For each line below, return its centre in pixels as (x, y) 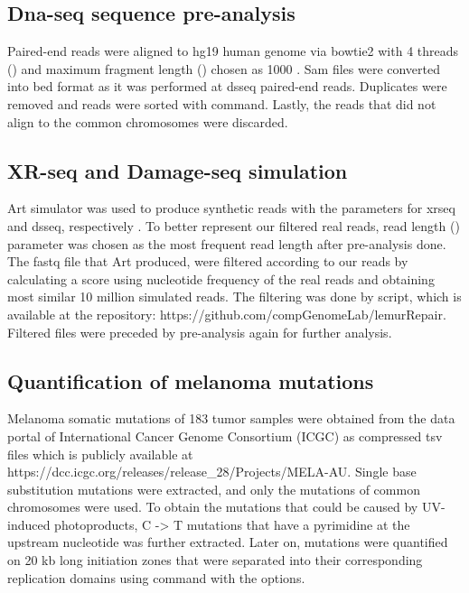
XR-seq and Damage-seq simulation (178, 170)
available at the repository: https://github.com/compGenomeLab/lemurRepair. (227, 314)
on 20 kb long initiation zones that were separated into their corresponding (215, 560)
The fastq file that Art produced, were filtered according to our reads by (208, 261)
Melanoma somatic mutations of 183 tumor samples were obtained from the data (231, 418)
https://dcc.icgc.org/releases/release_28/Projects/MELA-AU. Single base (212, 472)
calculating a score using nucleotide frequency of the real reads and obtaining (221, 278)
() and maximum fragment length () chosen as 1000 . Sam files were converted (224, 68)
